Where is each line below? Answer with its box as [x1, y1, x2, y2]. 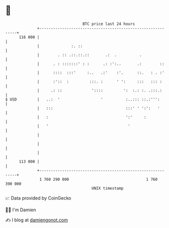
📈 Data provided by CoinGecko [5, 195, 72, 201]
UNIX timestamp [91, 185, 124, 191]
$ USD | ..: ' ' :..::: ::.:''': [5, 96, 160, 102]
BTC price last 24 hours [82, 21, 136, 26]
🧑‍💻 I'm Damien [5, 207, 37, 213]
